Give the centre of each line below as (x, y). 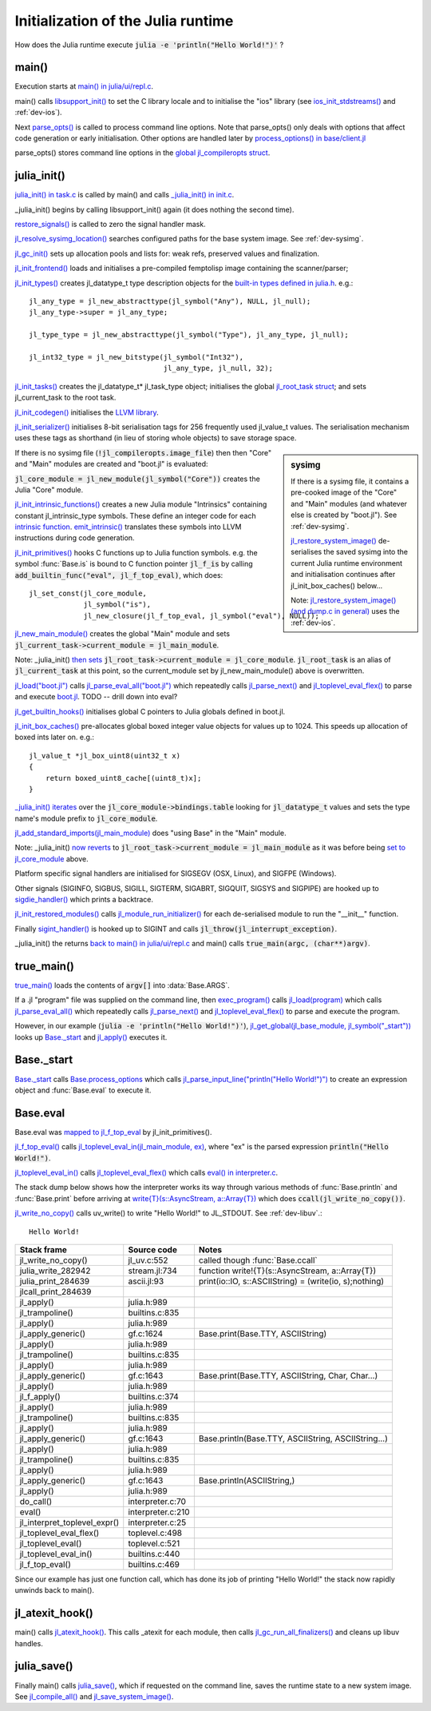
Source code (152, 1249)
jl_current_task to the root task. (65, 398)
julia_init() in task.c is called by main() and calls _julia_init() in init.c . (125, 195)
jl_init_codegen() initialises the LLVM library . (87, 412)
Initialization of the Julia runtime (124, 21)
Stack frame (43, 1249)
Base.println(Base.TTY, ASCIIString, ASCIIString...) (293, 1438)
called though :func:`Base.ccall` (258, 1260)
